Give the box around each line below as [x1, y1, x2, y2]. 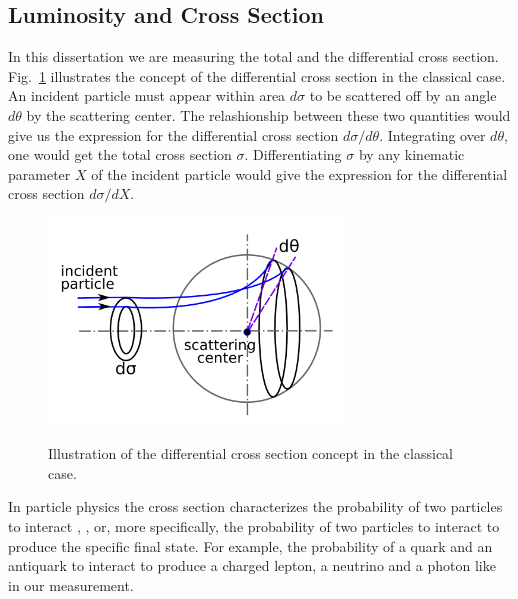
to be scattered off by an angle [309, 85, 497, 106]
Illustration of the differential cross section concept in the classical [48, 443, 453, 464]
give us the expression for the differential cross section [8, 124, 339, 145]
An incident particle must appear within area [8, 85, 286, 106]
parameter [8, 163, 71, 184]
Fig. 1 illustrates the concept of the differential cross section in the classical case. [8, 65, 506, 86]
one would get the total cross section [8, 144, 232, 165]
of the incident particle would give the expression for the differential [91, 163, 508, 184]
